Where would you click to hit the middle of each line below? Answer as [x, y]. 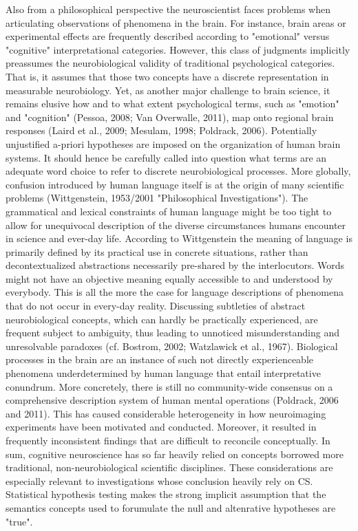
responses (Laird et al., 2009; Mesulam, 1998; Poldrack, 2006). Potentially [161, 130]
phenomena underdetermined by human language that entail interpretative [163, 373]
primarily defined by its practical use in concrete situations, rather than [157, 251]
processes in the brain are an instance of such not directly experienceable [160, 359]
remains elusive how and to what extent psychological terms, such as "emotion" [172, 104]
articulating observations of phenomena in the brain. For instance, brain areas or [176, 22]
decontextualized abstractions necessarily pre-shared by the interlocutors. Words [175, 265]
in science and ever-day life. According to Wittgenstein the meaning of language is [179, 238]
